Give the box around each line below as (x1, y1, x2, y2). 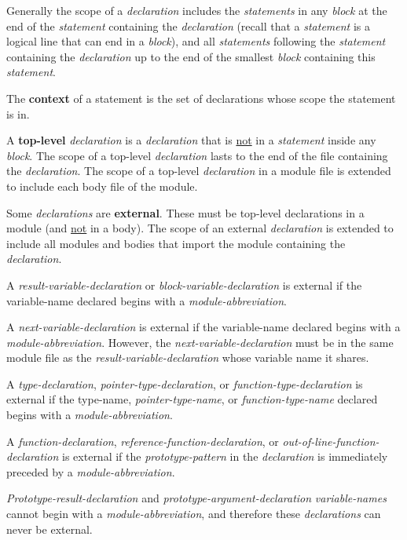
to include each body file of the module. (6, 177, 198, 194)
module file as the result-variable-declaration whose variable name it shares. (6, 349, 369, 366)
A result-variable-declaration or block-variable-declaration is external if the (6, 276, 362, 293)
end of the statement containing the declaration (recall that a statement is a (6, 17, 370, 34)
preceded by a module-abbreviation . (6, 463, 175, 480)
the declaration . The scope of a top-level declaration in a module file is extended (6, 162, 391, 179)
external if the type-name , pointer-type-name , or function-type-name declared (6, 391, 378, 407)
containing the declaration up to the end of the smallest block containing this (6, 48, 376, 64)
